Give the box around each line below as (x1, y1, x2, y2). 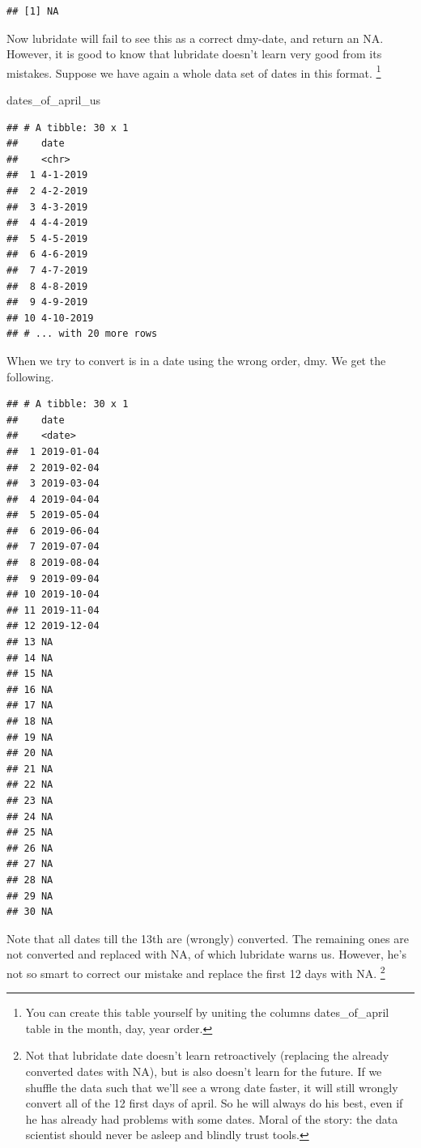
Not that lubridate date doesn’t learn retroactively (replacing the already (25, 1047, 389, 1064)
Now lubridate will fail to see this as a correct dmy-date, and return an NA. (6, 29, 384, 46)
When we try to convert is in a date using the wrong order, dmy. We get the (6, 351, 386, 368)
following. (6, 368, 54, 385)
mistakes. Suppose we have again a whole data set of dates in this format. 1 (6, 62, 381, 81)
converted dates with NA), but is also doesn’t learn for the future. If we (25, 1062, 382, 1079)
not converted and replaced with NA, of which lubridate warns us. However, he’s (6, 946, 406, 963)
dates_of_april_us (6, 91, 101, 108)
